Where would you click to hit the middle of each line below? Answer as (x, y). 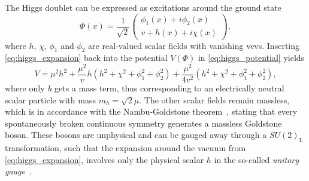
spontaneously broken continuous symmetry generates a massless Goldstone (143, 123)
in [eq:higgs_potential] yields (251, 58)
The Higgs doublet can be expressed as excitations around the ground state (143, 7)
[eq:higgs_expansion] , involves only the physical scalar (104, 159)
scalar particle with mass (50, 99)
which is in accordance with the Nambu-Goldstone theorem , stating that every (151, 111)
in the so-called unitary (257, 159)
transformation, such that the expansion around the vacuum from (125, 148)
